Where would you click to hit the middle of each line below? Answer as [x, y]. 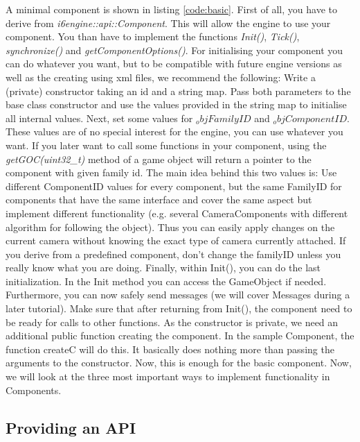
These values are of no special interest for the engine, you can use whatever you [174, 131]
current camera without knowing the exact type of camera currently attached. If [176, 240]
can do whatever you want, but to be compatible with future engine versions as [174, 63]
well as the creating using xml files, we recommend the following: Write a [161, 77]
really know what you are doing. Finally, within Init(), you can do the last [163, 267]
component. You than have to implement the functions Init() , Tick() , [153, 36]
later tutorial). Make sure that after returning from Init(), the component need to [179, 308]
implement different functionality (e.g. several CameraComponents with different [177, 213]
